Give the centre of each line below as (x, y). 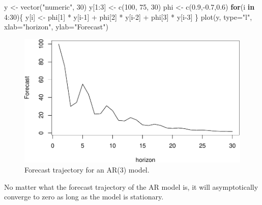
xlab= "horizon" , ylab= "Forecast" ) (56, 27)
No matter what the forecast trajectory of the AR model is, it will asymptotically (131, 186)
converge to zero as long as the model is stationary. (84, 197)
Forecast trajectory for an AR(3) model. (87, 169)
